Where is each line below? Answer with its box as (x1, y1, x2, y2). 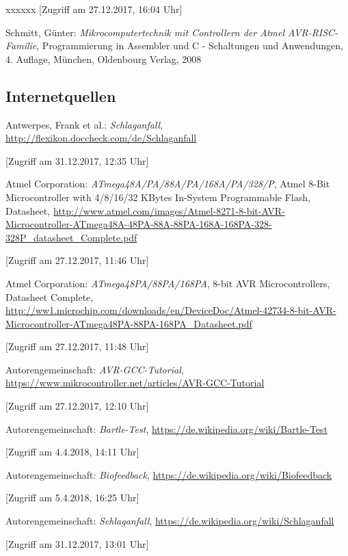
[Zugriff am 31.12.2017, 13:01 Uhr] (5, 536, 149, 551)
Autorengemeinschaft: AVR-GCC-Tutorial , (5, 362, 184, 376)
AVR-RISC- (288, 25, 338, 39)
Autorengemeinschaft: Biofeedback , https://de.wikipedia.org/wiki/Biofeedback (5, 467, 332, 481)
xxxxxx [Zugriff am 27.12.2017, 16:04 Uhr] (5, 2, 183, 16)
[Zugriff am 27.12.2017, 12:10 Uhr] (5, 399, 149, 413)
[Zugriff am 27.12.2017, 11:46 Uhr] (5, 253, 149, 267)
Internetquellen (5, 85, 116, 106)
